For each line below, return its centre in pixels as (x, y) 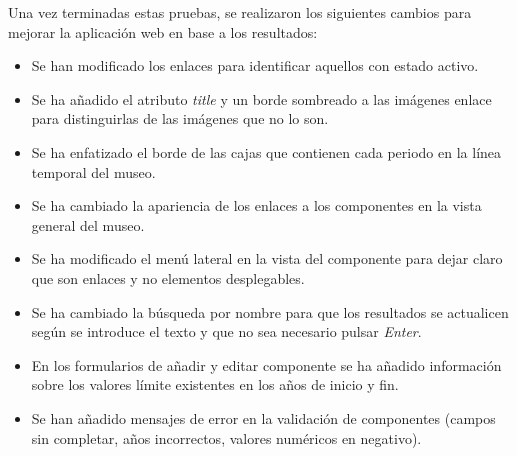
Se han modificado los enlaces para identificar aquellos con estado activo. (255, 65)
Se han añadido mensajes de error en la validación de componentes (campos (263, 417)
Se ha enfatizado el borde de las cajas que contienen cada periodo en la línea (266, 151)
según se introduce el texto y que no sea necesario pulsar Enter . (226, 331)
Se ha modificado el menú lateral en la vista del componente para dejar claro (267, 258)
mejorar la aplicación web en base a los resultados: (163, 31)
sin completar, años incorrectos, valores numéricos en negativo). (226, 437)
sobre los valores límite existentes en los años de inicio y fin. (215, 384)
